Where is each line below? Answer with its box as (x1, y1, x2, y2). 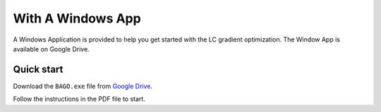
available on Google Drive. (13, 44, 90, 53)
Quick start (13, 63, 64, 75)
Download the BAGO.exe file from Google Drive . (13, 82, 153, 90)
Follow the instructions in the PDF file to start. (13, 95, 146, 104)
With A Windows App (13, 11, 141, 26)
